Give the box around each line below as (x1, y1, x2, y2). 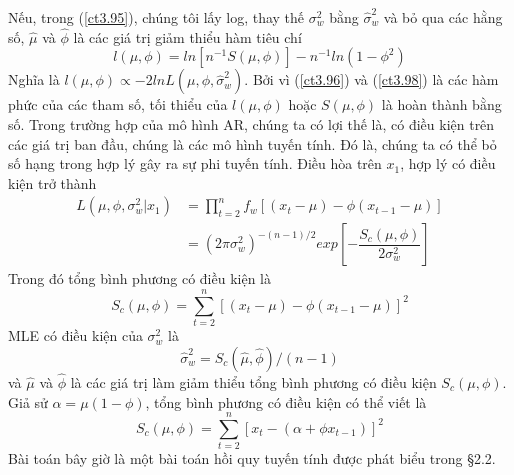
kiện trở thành (8, 172, 97, 193)
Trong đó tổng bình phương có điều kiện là (8, 268, 271, 289)
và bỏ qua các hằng (383, 7, 503, 27)
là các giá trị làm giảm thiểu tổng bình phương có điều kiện (70, 371, 437, 392)
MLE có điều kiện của (8, 325, 143, 346)
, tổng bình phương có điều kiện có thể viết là (145, 391, 427, 412)
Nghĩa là (8, 69, 60, 90)
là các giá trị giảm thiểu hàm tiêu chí (73, 26, 302, 47)
